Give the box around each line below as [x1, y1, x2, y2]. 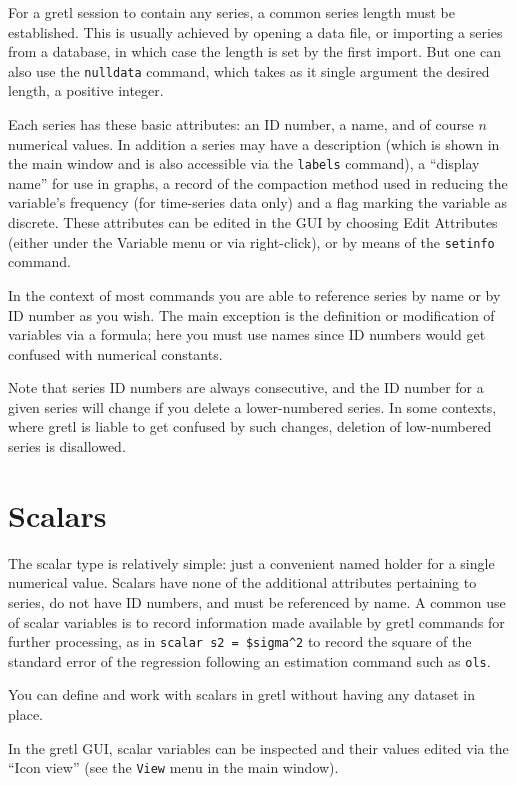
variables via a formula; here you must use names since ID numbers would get [8, 324, 486, 345]
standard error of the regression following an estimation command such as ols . [8, 650, 491, 671]
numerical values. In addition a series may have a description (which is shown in [8, 133, 500, 154]
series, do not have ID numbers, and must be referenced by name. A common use [8, 591, 506, 612]
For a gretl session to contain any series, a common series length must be [8, 2, 455, 22]
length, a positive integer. [8, 80, 164, 101]
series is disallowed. [8, 436, 126, 457]
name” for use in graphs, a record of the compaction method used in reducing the [8, 172, 508, 193]
